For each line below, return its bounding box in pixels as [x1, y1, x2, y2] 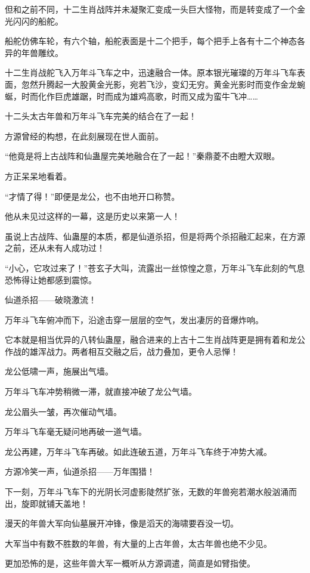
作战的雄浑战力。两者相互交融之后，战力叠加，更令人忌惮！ [5, 345, 238, 357]
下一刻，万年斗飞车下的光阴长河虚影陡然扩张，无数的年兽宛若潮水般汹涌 [5, 485, 289, 498]
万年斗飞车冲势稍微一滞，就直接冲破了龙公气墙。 [5, 385, 197, 398]
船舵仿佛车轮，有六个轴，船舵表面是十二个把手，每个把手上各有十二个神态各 [5, 35, 305, 47]
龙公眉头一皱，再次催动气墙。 [5, 405, 122, 417]
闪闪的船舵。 [13, 14, 63, 27]
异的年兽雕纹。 [5, 46, 63, 58]
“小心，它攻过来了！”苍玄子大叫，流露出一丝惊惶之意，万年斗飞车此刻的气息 [5, 261, 305, 274]
